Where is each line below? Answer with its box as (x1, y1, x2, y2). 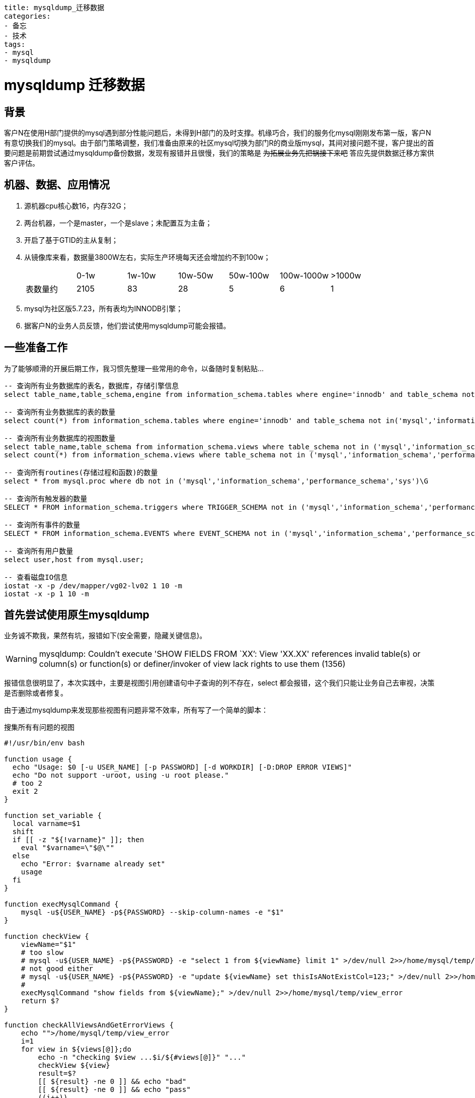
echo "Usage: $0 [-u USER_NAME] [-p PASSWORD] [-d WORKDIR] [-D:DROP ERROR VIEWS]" (12, 763, 352, 772)
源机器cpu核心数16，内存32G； (24, 201, 128, 210)
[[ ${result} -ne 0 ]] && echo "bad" (38, 1077, 187, 1086)
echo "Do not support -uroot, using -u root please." (12, 771, 229, 780)
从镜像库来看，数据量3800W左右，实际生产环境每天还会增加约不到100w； (24, 252, 271, 261)
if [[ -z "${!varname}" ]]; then (12, 836, 144, 844)
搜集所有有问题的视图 (4, 723, 74, 732)
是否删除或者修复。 (4, 689, 67, 698)
